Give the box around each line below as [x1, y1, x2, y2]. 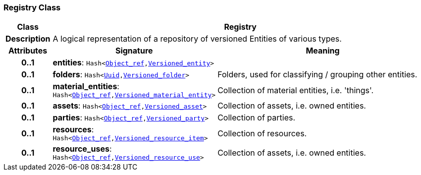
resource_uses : [53, 144, 112, 154]
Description [5, 34, 51, 44]
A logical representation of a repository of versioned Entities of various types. [53, 34, 342, 44]
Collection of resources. [217, 128, 307, 138]
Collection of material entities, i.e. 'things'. [217, 85, 374, 95]
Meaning [306, 46, 340, 56]
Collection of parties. [217, 113, 296, 123]
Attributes [8, 46, 48, 56]
